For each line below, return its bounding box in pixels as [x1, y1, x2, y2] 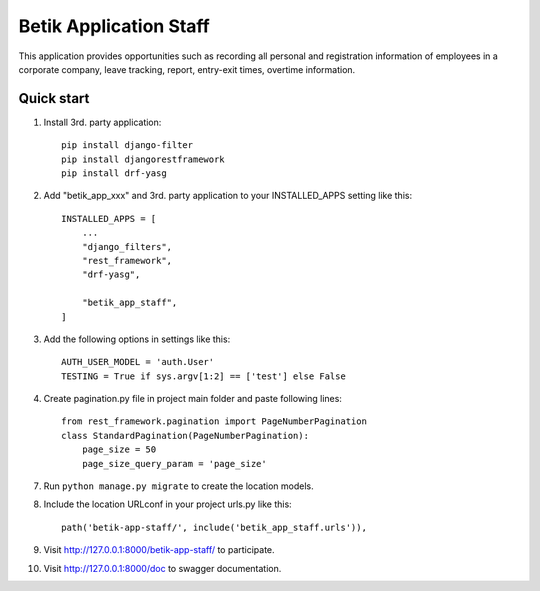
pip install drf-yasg [61, 168, 167, 179]
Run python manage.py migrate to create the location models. [43, 480, 314, 492]
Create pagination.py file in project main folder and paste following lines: [43, 393, 342, 405]
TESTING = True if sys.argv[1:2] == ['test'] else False [61, 370, 347, 382]
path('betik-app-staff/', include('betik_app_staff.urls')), [61, 521, 367, 533]
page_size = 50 [81, 444, 157, 455]
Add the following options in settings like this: [43, 333, 231, 345]
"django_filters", [81, 241, 173, 252]
